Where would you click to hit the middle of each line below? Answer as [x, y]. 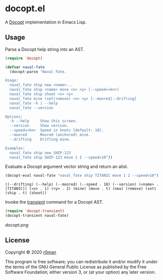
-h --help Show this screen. [44, 121]
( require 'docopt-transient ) [35, 211]
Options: [14, 117]
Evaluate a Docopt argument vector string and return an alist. [67, 166]
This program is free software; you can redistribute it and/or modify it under [81, 261]
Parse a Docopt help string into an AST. [45, 49]
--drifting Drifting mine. [40, 139]
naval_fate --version [32, 108]
